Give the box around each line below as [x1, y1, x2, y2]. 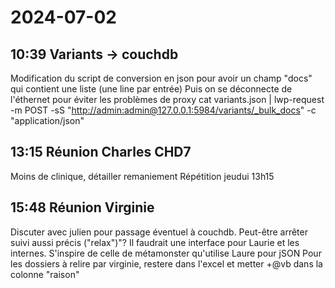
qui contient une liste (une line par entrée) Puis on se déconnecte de [10, 83, 293, 95]
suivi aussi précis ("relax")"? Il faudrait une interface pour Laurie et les [10, 236, 300, 248]
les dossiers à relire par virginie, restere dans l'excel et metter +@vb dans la [10, 257, 323, 270]
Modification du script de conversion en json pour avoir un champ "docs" [10, 72, 313, 84]
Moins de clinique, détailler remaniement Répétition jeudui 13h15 [10, 170, 275, 182]
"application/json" [10, 115, 85, 126]
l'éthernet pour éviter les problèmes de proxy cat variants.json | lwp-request [10, 94, 325, 105]
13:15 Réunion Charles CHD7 [10, 144, 192, 161]
